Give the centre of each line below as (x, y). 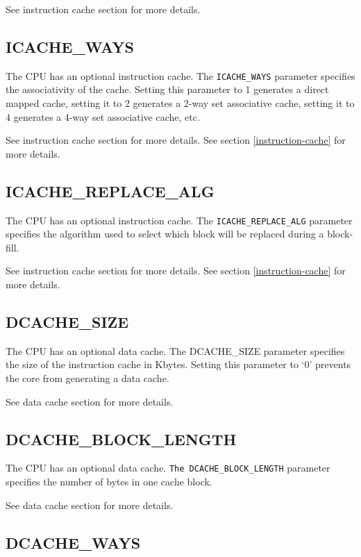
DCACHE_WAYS (73, 542)
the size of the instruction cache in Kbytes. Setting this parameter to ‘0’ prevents (178, 364)
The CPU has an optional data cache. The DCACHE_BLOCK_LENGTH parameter (168, 468)
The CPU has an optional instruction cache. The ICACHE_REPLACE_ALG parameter (179, 220)
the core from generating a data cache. (87, 378)
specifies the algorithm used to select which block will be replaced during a (165, 234)
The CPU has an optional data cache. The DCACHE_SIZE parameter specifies (175, 350)
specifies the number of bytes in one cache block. (109, 482)
